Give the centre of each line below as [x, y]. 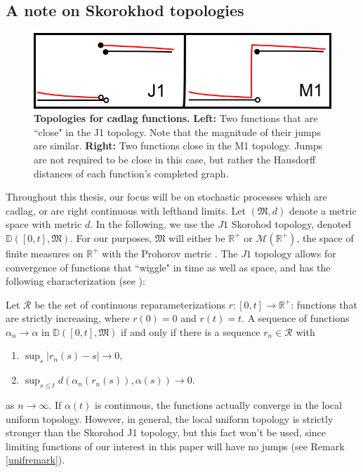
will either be [197, 237]
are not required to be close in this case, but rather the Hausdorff [175, 159]
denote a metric [323, 210]
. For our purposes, [111, 237]
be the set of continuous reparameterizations [130, 304]
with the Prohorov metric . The [170, 253]
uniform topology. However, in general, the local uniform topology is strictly [170, 418]
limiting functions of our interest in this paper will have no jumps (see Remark [175, 446]
